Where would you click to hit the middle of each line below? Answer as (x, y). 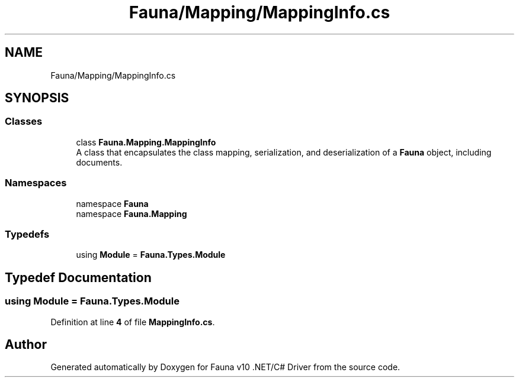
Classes (24, 122)
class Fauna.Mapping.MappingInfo (146, 142)
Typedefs (27, 234)
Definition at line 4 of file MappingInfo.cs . (133, 322)
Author (26, 344)
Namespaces (36, 183)
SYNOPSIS (37, 98)
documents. (99, 162)
